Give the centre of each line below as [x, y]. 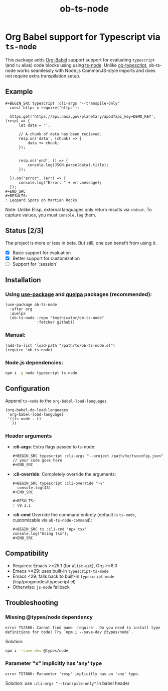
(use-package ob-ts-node [31, 305]
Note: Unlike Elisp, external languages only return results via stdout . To [78, 209]
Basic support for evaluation [42, 253]
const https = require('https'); [45, 108]
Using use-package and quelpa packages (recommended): [78, 294]
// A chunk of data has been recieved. [60, 134]
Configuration [28, 389]
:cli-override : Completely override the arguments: [64, 474]
